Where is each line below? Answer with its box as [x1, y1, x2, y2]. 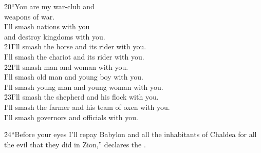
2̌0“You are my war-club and [4, 1, 95, 11]
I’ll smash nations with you [4, 21, 90, 32]
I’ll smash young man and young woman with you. [4, 81, 163, 92]
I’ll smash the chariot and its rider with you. [4, 51, 144, 62]
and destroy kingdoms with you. [4, 31, 105, 42]
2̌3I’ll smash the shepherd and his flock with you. [4, 91, 159, 102]
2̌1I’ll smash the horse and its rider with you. [4, 41, 146, 52]
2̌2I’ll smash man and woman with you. [4, 61, 128, 72]
